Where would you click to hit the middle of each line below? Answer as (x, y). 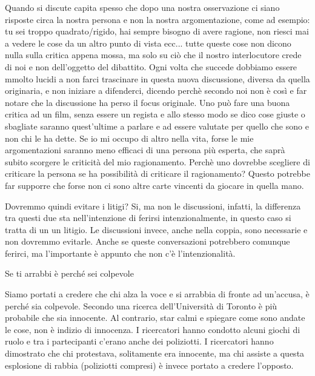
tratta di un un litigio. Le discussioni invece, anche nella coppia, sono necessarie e (156, 229)
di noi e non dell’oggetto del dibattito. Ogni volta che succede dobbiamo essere (151, 66)
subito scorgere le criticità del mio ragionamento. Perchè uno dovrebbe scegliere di (157, 161)
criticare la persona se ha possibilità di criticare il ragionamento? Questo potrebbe (157, 173)
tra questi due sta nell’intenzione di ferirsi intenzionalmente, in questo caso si (148, 218)
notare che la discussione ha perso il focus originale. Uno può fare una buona (148, 102)
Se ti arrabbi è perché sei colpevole (69, 273)
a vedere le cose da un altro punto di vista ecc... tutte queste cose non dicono (148, 43)
